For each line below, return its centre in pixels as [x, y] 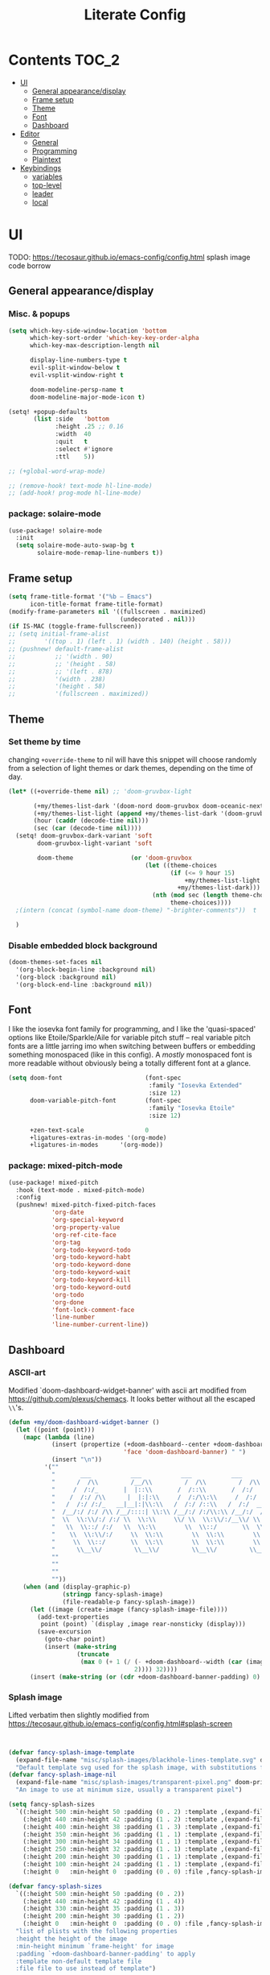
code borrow [30, 265]
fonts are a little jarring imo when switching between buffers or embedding [132, 1046]
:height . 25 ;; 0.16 [90, 427]
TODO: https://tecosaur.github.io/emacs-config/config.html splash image [129, 257]
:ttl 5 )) [75, 457]
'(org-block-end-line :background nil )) [84, 984]
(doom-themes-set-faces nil [55, 963]
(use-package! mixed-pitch [53, 1182]
